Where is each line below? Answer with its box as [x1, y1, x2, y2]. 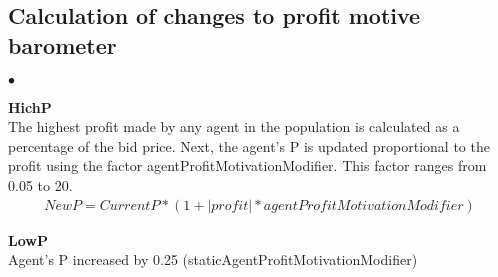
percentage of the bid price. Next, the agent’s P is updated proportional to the [8, 135, 490, 156]
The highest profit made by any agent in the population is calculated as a [8, 116, 460, 137]
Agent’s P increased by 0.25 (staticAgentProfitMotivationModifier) [8, 249, 418, 270]
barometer [8, 29, 117, 60]
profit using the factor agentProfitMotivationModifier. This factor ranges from [8, 155, 487, 176]
